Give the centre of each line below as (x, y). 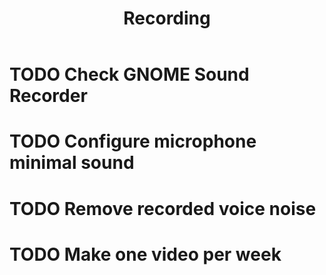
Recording (167, 18)
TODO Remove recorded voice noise (163, 208)
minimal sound (72, 163)
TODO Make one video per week (145, 254)
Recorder (48, 96)
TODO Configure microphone (133, 141)
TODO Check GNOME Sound (129, 74)
